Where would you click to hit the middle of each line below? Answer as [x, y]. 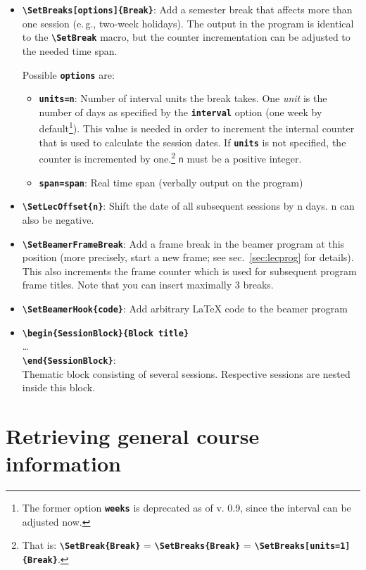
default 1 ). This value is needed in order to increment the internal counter [197, 127]
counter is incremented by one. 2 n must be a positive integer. [170, 158]
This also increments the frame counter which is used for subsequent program [189, 271]
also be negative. [58, 220]
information [63, 463]
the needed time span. [70, 50]
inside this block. [59, 387]
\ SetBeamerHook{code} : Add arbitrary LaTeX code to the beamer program [185, 309]
